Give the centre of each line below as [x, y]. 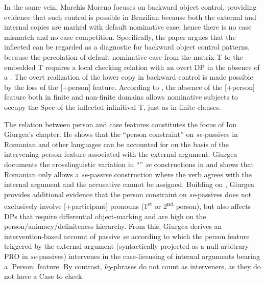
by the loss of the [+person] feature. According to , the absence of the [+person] [129, 87]
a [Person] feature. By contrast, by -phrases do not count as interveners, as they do [132, 266]
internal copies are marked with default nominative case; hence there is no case [128, 27]
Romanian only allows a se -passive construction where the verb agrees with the [128, 174]
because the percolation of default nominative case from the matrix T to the [124, 56]
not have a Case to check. [44, 276]
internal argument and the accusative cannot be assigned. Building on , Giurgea [129, 184]
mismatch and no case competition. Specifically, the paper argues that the [120, 37]
